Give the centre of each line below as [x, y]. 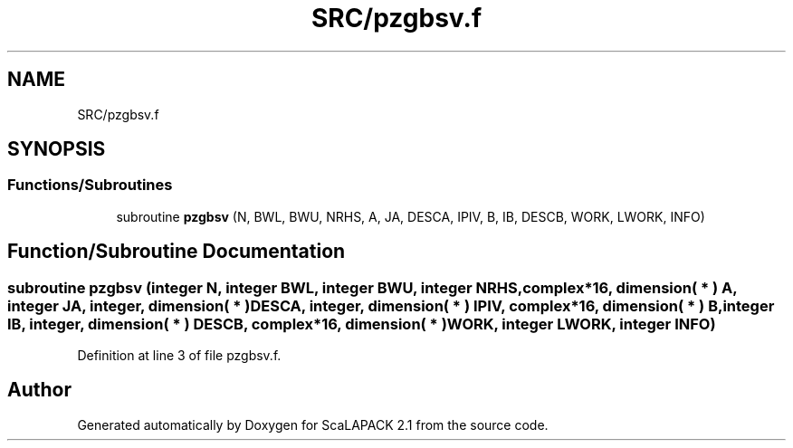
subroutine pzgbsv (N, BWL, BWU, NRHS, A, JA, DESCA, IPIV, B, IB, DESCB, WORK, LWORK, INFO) [411, 216]
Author [39, 390]
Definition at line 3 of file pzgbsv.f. [179, 356]
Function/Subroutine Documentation [177, 252]
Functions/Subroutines [90, 185]
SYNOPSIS [57, 149]
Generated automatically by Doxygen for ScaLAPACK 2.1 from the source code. [313, 424]
